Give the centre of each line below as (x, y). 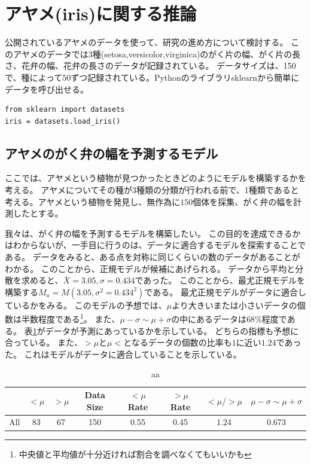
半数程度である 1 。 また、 (71, 318)
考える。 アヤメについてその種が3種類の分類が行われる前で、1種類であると (152, 190)
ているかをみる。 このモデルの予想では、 (86, 305)
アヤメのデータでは (51, 54)
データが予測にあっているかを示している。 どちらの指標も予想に (172, 330)
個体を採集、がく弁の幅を (243, 201)
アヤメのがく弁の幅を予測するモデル (112, 153)
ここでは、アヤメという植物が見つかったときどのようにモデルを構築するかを (155, 178)
